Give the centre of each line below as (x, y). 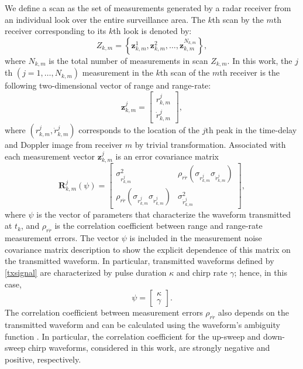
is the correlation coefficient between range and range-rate (159, 226)
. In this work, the (260, 60)
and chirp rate (202, 272)
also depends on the (253, 312)
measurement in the (118, 72)
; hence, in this (261, 272)
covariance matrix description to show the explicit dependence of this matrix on (148, 249)
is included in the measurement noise (196, 238)
